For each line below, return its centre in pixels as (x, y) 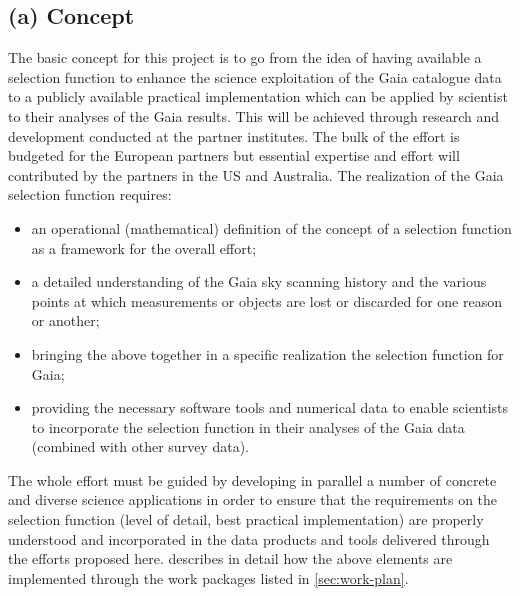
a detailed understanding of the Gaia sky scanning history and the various (259, 281)
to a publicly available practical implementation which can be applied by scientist (258, 96)
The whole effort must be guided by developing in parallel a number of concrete (252, 479)
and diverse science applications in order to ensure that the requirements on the (253, 499)
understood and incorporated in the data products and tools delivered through (249, 538)
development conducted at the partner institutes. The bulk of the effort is (234, 135)
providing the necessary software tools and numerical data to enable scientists (270, 407)
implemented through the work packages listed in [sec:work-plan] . (208, 577)
